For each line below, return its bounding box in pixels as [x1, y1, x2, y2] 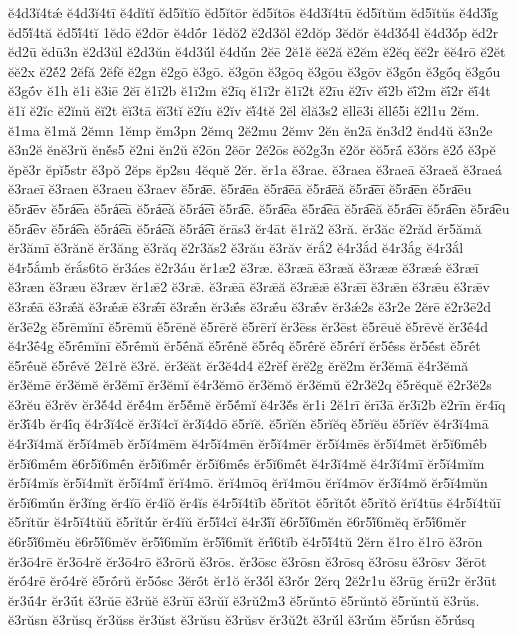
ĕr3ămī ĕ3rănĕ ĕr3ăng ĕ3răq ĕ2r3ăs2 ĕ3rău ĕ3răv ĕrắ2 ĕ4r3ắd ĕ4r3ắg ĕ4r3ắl [8, 237, 464, 258]
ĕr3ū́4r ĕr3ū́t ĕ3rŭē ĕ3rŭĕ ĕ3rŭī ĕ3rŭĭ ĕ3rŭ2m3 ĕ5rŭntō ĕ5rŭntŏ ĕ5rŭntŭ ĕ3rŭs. [8, 589, 480, 610]
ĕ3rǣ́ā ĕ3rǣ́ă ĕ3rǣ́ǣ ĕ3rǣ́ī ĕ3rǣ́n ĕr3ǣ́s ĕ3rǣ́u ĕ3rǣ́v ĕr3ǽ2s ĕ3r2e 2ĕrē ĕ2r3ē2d [8, 295, 492, 316]
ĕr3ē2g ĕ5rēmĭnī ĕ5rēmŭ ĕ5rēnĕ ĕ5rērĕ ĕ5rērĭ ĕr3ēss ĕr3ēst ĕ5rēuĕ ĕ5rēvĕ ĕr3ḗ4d [8, 315, 489, 336]
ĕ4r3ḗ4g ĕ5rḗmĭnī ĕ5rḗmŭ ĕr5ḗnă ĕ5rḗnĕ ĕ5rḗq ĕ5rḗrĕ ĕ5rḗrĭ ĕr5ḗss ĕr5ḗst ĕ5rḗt [8, 335, 481, 356]
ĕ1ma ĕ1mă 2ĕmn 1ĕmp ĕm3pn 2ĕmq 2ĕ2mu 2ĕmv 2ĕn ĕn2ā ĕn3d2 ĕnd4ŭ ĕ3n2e [8, 119, 493, 140]
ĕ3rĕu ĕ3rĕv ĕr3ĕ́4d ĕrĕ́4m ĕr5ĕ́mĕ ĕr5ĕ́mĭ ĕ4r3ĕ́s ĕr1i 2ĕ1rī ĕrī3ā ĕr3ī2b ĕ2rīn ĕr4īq [8, 393, 506, 414]
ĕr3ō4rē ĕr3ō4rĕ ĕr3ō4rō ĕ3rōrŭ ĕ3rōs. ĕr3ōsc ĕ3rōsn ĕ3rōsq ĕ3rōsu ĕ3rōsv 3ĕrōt [8, 550, 487, 571]
